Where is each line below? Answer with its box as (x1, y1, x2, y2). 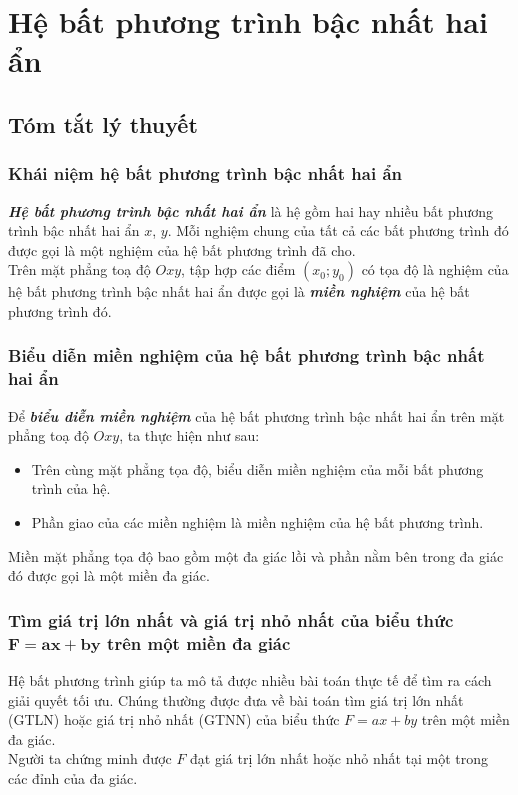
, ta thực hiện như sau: (119, 425, 260, 446)
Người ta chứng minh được (8, 748, 172, 769)
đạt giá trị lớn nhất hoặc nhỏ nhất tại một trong (190, 748, 489, 769)
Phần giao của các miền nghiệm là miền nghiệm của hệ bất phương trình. (31, 512, 484, 533)
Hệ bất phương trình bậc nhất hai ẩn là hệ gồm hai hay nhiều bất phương (8, 200, 494, 221)
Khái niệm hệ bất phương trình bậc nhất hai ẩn (8, 161, 402, 186)
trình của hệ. (31, 478, 111, 499)
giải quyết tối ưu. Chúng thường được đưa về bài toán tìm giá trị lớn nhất (8, 689, 464, 710)
